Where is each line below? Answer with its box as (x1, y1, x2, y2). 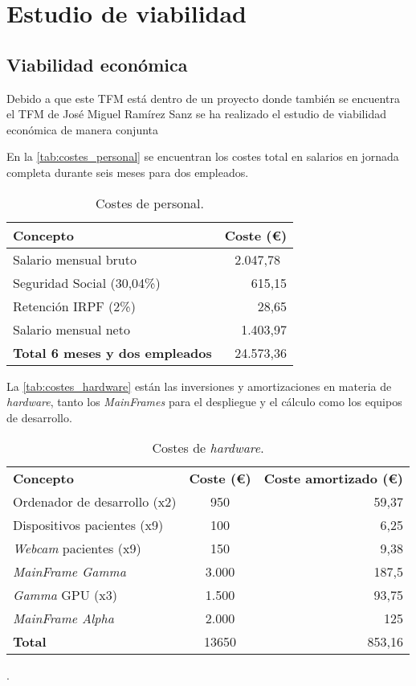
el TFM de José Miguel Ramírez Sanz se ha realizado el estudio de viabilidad (6, 105, 386, 122)
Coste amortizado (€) (263, 469, 403, 488)
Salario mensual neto (13, 319, 130, 339)
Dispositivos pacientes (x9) (13, 516, 164, 535)
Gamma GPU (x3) (13, 585, 117, 605)
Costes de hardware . (152, 438, 264, 458)
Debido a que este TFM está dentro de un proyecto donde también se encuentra (6, 89, 400, 106)
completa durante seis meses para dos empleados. (6, 163, 249, 180)
